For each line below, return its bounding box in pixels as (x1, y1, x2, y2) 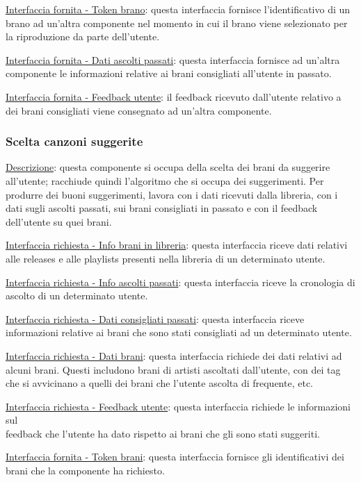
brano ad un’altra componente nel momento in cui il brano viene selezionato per (6, 15, 348, 30)
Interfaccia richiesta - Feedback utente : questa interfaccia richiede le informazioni (6, 399, 351, 413)
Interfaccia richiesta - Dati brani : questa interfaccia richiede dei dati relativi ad (6, 348, 342, 363)
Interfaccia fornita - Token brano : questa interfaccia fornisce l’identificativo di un (6, 2, 351, 16)
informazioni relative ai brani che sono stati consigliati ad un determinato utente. (6, 325, 352, 340)
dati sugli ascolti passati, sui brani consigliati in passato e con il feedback (6, 201, 318, 215)
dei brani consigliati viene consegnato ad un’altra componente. (6, 103, 272, 117)
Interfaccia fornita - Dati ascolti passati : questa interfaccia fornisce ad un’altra (6, 52, 340, 67)
